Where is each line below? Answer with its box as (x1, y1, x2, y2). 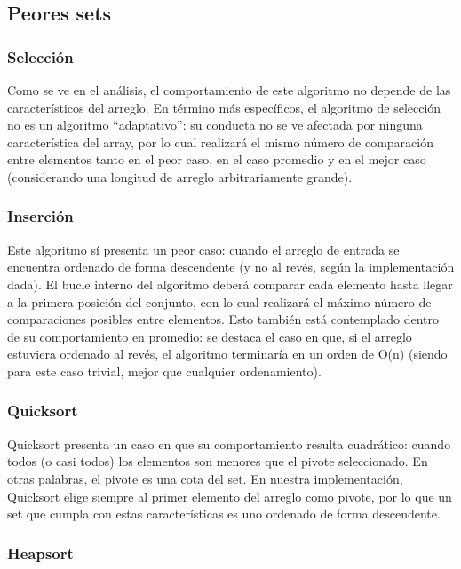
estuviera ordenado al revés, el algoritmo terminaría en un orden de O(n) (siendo (7, 344, 448, 363)
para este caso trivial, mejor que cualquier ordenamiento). (7, 361, 322, 380)
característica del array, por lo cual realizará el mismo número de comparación (7, 132, 433, 151)
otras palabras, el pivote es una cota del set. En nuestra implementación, (7, 469, 403, 487)
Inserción (7, 205, 74, 227)
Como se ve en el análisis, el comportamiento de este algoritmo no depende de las (7, 81, 451, 99)
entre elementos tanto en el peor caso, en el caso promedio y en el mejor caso (7, 150, 426, 169)
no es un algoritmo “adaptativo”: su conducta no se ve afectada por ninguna (7, 115, 423, 134)
